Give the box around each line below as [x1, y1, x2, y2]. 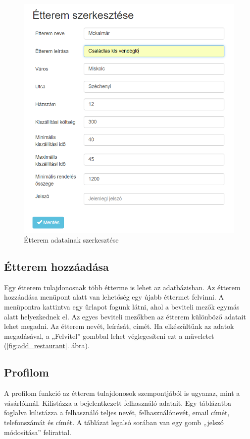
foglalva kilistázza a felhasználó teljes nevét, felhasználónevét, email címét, [4, 407, 230, 418]
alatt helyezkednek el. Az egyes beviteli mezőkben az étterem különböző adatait [4, 311, 246, 321]
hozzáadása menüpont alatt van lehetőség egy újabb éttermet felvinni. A [4, 292, 224, 302]
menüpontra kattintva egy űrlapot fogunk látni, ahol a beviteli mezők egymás [4, 302, 240, 312]
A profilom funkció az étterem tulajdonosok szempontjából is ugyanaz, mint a [4, 388, 240, 398]
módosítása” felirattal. [4, 427, 71, 437]
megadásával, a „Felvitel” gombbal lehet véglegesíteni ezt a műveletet [4, 330, 214, 341]
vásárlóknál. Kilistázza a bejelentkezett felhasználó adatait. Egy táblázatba [4, 397, 231, 408]
